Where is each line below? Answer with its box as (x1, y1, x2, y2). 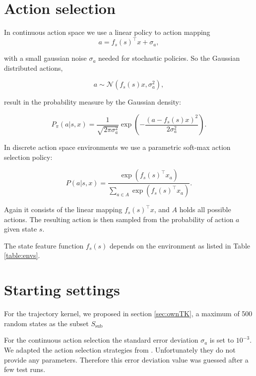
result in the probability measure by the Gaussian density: (4, 97, 181, 107)
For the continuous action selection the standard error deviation (4, 335, 198, 345)
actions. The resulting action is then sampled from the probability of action (4, 214, 234, 224)
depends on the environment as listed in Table (109, 240, 250, 251)
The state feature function (4, 240, 84, 251)
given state (4, 224, 37, 234)
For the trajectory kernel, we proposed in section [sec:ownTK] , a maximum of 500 (4, 308, 253, 319)
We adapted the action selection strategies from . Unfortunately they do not (4, 344, 236, 355)
